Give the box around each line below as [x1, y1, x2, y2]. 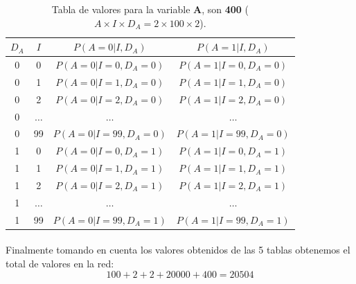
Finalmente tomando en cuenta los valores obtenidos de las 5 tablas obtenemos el [6, 242, 350, 257]
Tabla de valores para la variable [51, 2, 190, 16]
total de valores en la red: [6, 256, 114, 270]
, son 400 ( [202, 2, 249, 16]
